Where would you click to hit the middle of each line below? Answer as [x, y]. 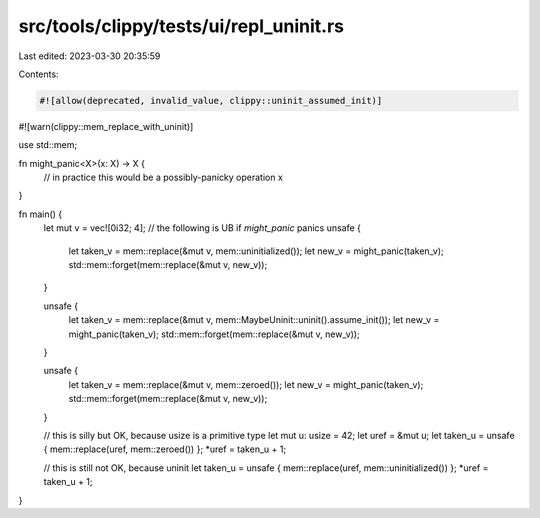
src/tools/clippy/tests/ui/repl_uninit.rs [181, 26]
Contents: [38, 74]
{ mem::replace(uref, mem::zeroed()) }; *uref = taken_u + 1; [165, 449]
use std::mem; [48, 145]
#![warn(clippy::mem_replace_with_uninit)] [106, 126]
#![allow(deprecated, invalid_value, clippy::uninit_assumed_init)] [211, 100]
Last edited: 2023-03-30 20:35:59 [89, 56]
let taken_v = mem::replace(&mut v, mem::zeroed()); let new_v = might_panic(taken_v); [246, 384]
